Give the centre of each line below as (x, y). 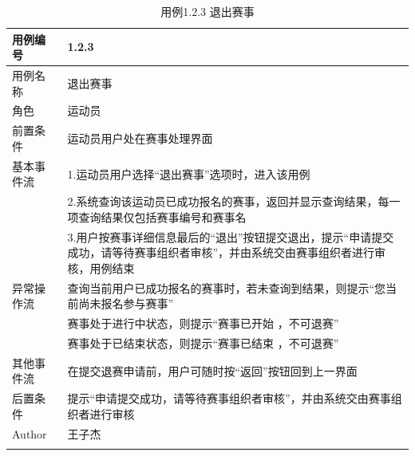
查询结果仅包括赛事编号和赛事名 (162, 216)
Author (30, 433)
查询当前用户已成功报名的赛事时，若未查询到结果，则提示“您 (227, 287)
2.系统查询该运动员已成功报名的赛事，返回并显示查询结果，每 (228, 201)
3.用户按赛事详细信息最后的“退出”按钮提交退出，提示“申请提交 (231, 236)
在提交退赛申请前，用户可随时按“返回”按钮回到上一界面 (212, 370)
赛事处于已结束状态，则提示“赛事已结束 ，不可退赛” (203, 342)
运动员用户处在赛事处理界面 (140, 138)
